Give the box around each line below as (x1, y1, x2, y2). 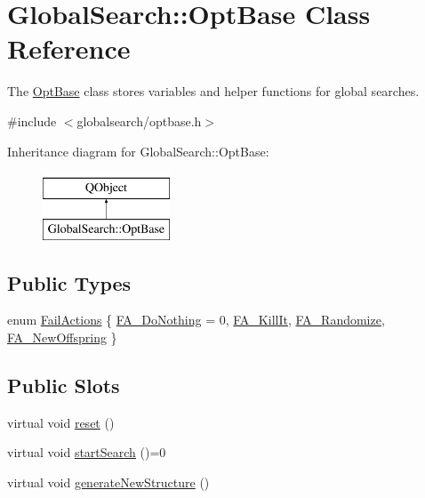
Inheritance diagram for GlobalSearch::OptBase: (7, 141, 269, 160)
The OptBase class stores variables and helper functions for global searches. (7, 82, 420, 100)
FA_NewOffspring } (7, 328, 117, 347)
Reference (7, 30, 131, 67)
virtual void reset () (7, 413, 115, 431)
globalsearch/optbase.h (76, 111, 202, 130)
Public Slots (7, 372, 120, 399)
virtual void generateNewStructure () (7, 473, 210, 492)
